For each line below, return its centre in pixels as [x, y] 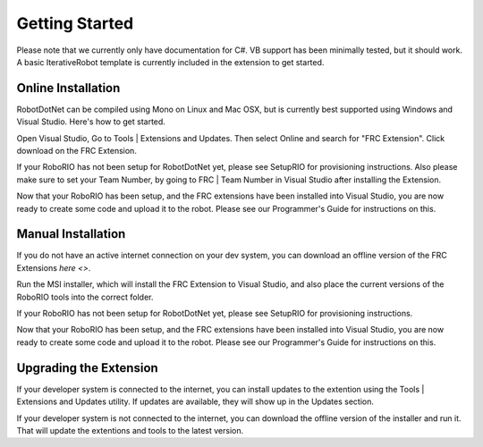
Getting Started [75, 23]
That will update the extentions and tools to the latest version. [130, 430]
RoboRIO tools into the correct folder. [85, 297]
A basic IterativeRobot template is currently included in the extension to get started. [170, 62]
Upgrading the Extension [87, 368]
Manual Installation [71, 234]
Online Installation [68, 88]
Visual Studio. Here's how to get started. [91, 122]
